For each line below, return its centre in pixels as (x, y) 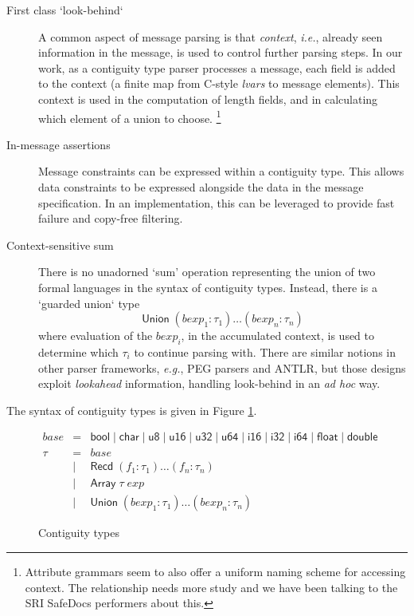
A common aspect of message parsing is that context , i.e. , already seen (211, 36)
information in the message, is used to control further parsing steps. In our (221, 52)
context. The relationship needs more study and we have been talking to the (211, 587)
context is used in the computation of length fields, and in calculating (208, 99)
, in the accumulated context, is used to (278, 336)
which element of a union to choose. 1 (130, 116)
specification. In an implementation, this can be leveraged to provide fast (217, 202)
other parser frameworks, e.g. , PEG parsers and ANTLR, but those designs (222, 367)
